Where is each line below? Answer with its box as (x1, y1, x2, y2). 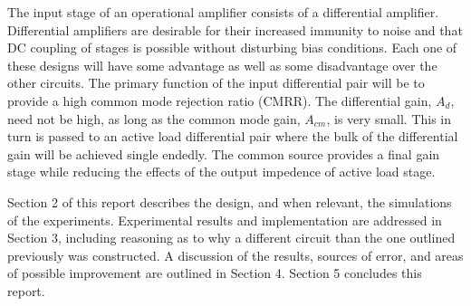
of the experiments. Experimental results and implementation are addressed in (7, 210, 442, 229)
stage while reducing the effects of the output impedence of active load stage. (7, 162, 436, 181)
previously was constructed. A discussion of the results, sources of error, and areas (7, 245, 464, 264)
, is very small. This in (326, 109, 452, 128)
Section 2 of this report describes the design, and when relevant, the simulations (7, 192, 452, 211)
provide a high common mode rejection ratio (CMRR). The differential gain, (7, 91, 432, 110)
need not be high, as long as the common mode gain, (7, 109, 301, 128)
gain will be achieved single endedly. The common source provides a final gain (7, 144, 440, 163)
